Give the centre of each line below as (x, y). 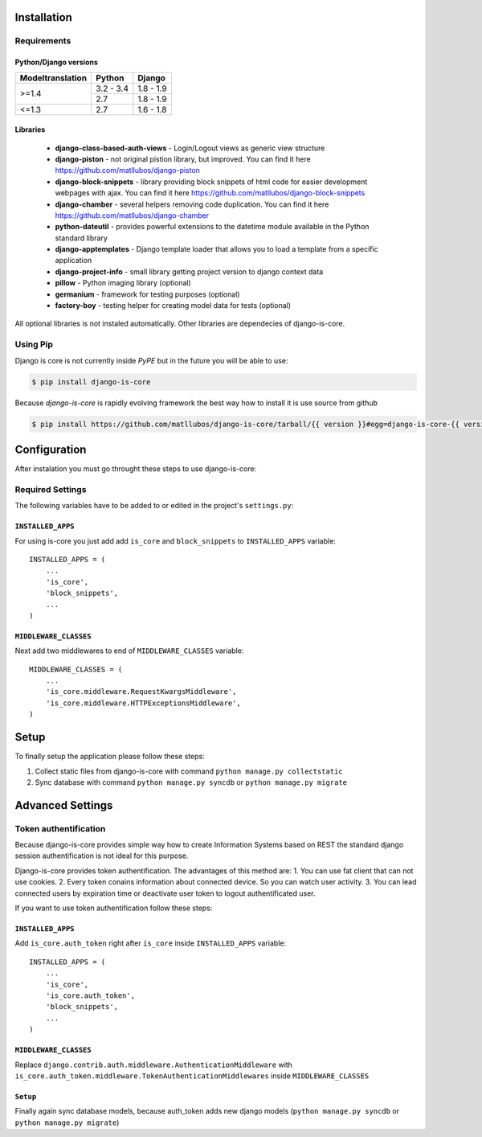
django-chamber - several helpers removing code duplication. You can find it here (192, 204)
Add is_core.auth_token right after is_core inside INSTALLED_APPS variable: (151, 943)
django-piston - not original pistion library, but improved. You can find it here (183, 159)
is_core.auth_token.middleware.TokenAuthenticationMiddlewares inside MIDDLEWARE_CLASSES (192, 1075)
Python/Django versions (56, 62)
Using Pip (34, 344)
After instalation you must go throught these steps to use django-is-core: (136, 469)
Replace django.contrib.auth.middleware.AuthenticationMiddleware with (154, 1065)
